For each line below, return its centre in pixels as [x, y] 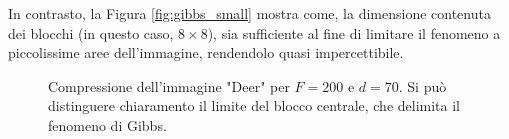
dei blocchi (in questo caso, [91, 32]
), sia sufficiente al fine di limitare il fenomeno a [354, 32]
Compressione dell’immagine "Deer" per [169, 85]
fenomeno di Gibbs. [107, 124]
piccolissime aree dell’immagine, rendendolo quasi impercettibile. [206, 52]
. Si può [422, 85]
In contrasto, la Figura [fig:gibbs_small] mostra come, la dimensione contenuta [249, 13]
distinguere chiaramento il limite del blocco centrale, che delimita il [254, 105]
